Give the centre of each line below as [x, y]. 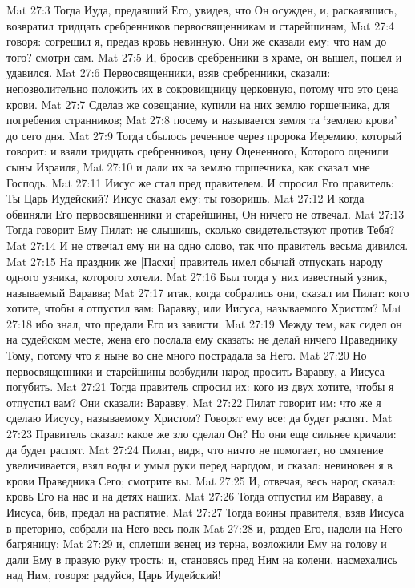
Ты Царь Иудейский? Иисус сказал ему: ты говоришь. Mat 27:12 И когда [185, 198]
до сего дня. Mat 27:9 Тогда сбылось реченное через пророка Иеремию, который [204, 135]
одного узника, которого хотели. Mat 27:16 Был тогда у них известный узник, [197, 277]
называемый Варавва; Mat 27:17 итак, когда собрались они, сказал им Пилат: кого [208, 292]
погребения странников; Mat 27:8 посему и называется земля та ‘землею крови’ [202, 120]
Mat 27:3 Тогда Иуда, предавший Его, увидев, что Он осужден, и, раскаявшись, [202, 10]
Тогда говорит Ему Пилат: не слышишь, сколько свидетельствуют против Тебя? [201, 230]
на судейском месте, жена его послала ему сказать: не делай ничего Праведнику [202, 339]
